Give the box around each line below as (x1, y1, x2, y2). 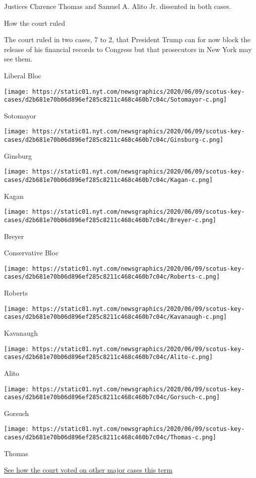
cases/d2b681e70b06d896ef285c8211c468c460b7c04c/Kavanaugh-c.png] (4, 313, 227, 321)
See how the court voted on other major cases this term (4, 465, 172, 475)
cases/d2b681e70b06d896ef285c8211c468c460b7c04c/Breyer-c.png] (4, 216, 216, 224)
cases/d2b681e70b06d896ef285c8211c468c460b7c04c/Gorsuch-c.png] (4, 394, 220, 401)
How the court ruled (4, 17, 65, 28)
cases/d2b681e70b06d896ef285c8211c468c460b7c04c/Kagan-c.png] (4, 177, 213, 184)
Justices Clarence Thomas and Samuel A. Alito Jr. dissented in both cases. (4, 1, 231, 11)
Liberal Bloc (4, 70, 42, 80)
